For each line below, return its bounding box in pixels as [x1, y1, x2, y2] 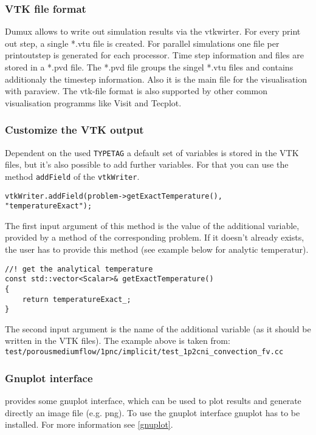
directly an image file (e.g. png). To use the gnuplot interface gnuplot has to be [5, 406, 300, 419]
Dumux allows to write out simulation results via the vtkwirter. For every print [5, 25, 301, 38]
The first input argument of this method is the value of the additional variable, [5, 219, 300, 231]
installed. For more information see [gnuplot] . [5, 418, 173, 431]
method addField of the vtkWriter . [5, 170, 140, 182]
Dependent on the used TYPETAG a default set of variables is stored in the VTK [5, 146, 299, 159]
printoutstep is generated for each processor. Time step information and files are [5, 49, 304, 61]
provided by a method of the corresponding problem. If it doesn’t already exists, [5, 231, 304, 244]
